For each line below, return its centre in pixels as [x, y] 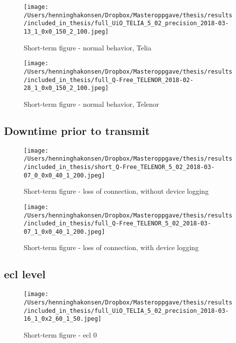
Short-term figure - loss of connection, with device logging [111, 247]
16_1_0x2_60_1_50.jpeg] [63, 319]
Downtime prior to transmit [77, 130]
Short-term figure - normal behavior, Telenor [92, 104]
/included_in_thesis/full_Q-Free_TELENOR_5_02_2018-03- [118, 224]
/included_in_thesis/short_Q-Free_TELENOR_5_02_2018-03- [119, 167]
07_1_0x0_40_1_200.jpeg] [64, 232]
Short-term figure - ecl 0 [60, 334]
